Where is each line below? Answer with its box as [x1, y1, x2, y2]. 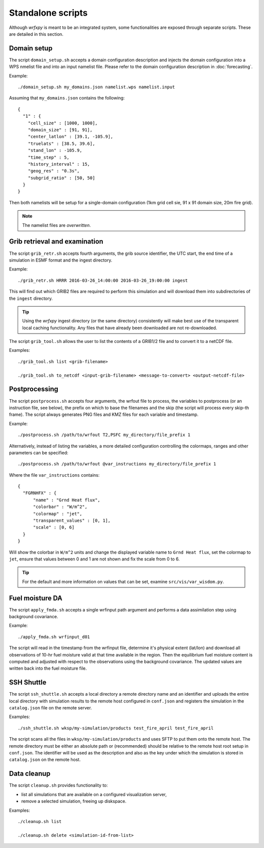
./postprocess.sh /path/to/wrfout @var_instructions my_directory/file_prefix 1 [18, 461, 217, 467]
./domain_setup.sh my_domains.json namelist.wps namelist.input [18, 84, 176, 90]
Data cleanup [9, 770, 51, 778]
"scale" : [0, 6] [33, 525, 75, 530]
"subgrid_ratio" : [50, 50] [27, 175, 95, 181]
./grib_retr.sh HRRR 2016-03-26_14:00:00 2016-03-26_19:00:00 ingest [18, 277, 188, 283]
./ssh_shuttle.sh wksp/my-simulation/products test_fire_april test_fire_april [18, 725, 214, 731]
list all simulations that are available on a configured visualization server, [21, 791, 167, 797]
